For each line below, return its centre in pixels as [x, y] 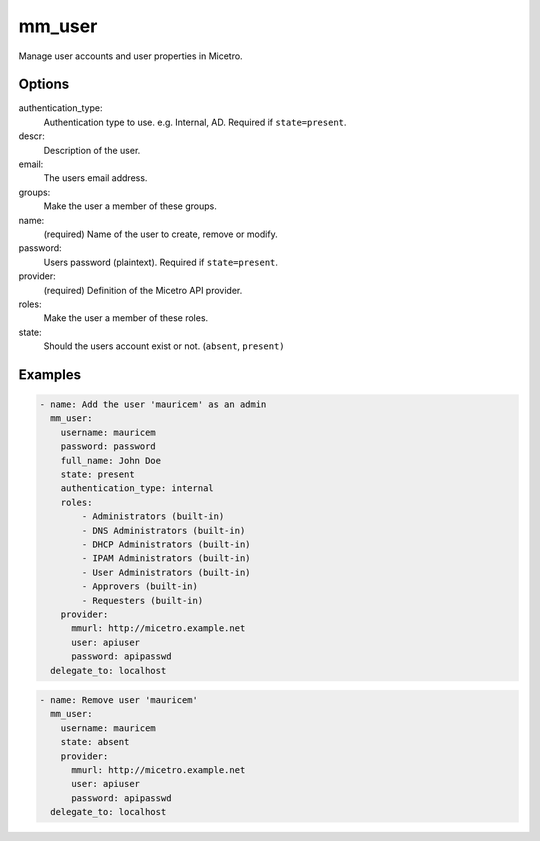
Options [44, 84]
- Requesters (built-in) [142, 600]
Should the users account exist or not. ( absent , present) [164, 346]
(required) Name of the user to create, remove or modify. [161, 234]
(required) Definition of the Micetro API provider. [143, 290]
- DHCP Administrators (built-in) [166, 544]
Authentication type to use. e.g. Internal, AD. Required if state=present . [195, 122]
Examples [50, 374]
